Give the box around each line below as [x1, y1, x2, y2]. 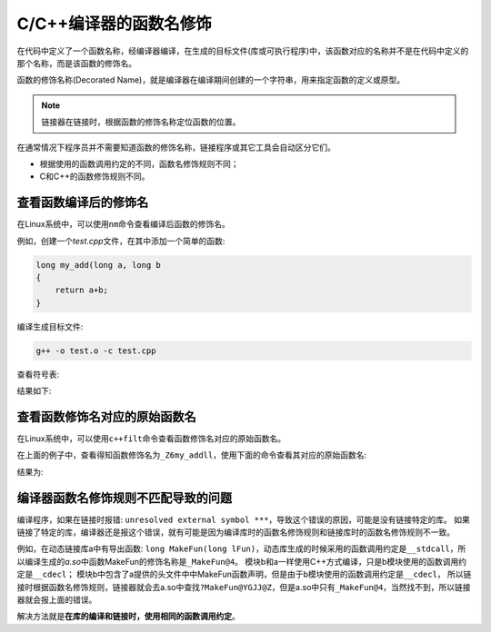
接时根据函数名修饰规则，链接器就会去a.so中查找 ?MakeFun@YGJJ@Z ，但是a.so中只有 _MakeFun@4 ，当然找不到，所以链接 [16, 581, 472, 592]
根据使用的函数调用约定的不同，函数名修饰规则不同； [39, 158, 239, 169]
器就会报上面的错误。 [16, 595, 97, 606]
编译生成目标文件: [16, 321, 84, 331]
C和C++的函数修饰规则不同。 [39, 171, 150, 182]
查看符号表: [16, 369, 60, 380]
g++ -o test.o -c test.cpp [35, 345, 156, 356]
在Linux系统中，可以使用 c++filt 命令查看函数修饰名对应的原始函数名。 [16, 432, 286, 444]
